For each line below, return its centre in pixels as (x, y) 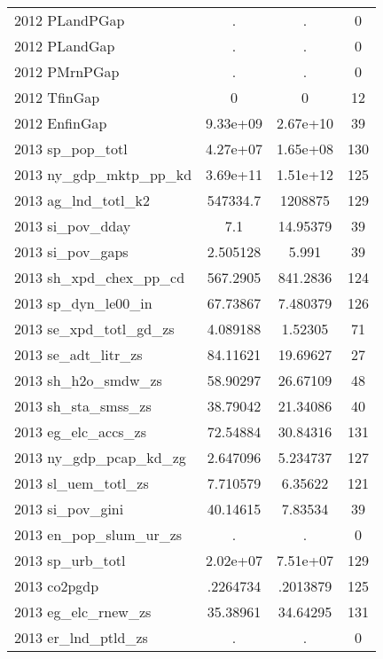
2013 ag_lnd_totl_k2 (82, 200)
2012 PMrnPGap (67, 71)
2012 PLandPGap (70, 20)
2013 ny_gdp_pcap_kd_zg (100, 457)
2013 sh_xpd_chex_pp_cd (100, 277)
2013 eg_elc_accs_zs (81, 431)
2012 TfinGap (57, 97)
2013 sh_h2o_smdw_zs (88, 380)
